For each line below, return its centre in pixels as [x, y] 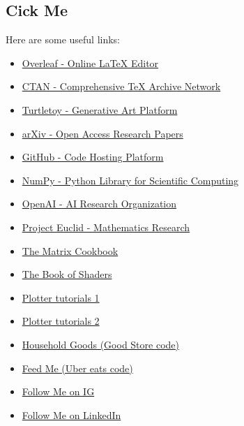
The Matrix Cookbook [70, 250]
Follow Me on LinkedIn [71, 414]
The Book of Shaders [67, 274]
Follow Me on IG [58, 391]
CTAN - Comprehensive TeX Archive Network [121, 86]
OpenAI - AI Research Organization [99, 204]
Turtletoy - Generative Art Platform [100, 109]
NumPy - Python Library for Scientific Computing [130, 180]
